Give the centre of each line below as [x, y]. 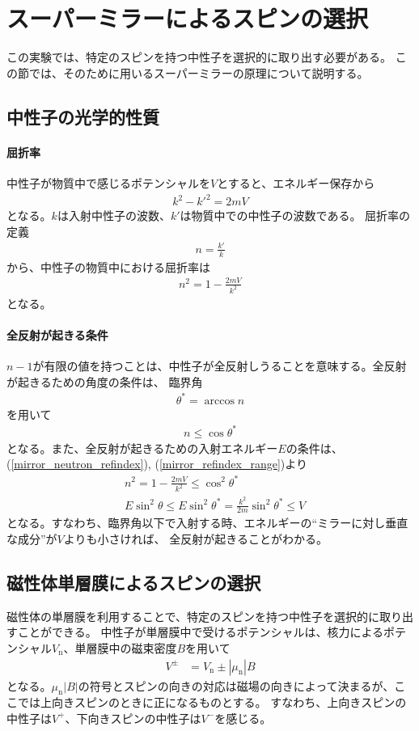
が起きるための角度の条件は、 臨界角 [105, 381]
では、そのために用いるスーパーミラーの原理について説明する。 [199, 72]
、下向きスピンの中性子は [133, 718]
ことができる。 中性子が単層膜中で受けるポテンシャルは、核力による [200, 632]
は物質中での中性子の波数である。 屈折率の [295, 215]
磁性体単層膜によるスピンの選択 [134, 582]
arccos [219, 401]
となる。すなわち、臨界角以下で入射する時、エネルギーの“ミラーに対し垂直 [207, 523]
